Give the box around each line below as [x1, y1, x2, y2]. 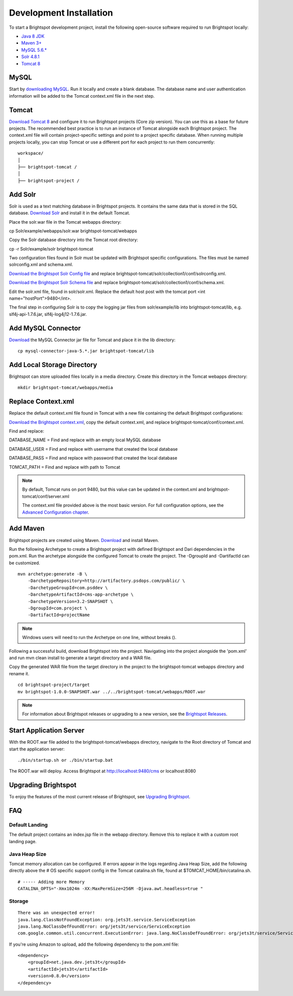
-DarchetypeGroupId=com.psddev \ [27, 585, 108, 590]
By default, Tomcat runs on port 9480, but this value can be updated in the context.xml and [22, 486, 206, 493]
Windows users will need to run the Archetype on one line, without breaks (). [22, 635, 177, 641]
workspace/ [18, 150, 44, 156]
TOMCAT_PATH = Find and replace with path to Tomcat [9, 464, 121, 470]
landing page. [9, 838, 37, 844]
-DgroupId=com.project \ [27, 605, 87, 611]
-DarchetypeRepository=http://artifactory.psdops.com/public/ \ [27, 578, 185, 583]
